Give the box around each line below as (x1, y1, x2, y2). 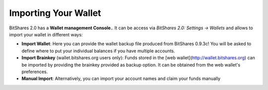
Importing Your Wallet (9, 7, 101, 18)
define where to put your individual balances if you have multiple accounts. (21, 48, 176, 54)
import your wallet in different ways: (9, 31, 83, 37)
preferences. (21, 69, 48, 75)
